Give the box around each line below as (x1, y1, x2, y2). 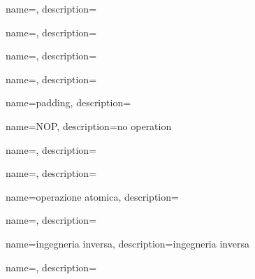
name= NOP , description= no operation (6, 118, 172, 133)
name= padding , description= (6, 95, 131, 110)
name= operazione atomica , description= (6, 189, 179, 203)
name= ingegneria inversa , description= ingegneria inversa (6, 236, 249, 250)
